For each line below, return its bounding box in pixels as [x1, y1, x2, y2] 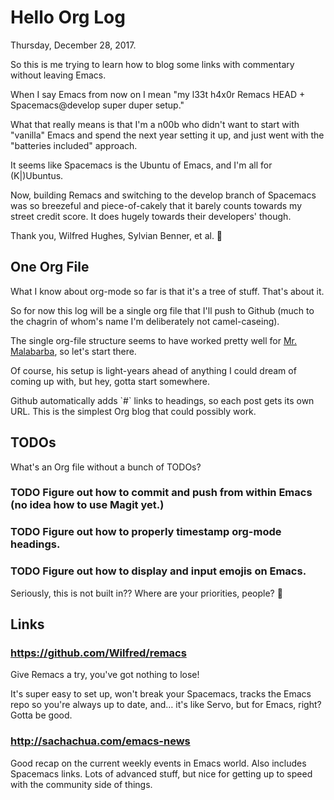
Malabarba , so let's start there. [10, 345, 137, 357]
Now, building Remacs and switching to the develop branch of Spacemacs [10, 189, 317, 201]
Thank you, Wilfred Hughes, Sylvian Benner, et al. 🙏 [10, 229, 223, 241]
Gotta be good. [10, 709, 73, 721]
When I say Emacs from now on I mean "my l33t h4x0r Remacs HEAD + [10, 88, 306, 100]
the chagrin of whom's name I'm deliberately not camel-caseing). [10, 315, 280, 327]
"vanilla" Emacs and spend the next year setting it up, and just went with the [10, 129, 325, 141]
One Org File [10, 259, 90, 276]
